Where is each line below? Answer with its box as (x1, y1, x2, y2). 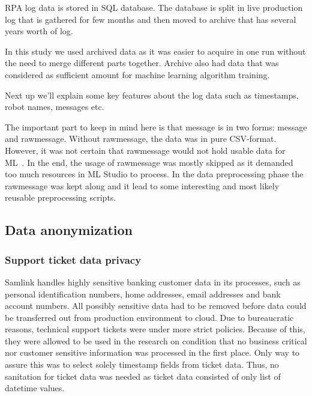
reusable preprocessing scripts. (5, 191, 116, 204)
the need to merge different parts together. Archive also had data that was (5, 56, 279, 69)
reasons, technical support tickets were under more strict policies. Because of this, (5, 323, 305, 335)
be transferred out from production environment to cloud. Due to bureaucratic (5, 311, 294, 323)
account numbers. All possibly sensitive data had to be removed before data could (5, 299, 307, 312)
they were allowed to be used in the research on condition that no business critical (5, 334, 307, 347)
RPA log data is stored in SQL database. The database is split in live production (5, 1, 303, 13)
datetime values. (5, 382, 65, 394)
